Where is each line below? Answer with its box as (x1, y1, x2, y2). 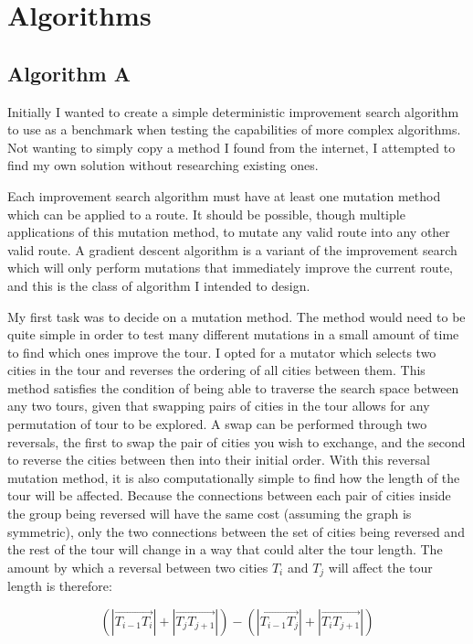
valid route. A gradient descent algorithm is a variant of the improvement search (7, 240, 457, 259)
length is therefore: (7, 576, 112, 596)
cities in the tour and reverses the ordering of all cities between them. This (7, 360, 426, 380)
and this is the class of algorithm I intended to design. (7, 275, 310, 295)
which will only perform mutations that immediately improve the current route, (7, 258, 453, 277)
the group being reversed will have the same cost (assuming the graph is (7, 504, 412, 523)
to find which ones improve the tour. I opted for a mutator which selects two (7, 342, 436, 361)
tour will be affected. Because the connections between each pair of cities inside (7, 486, 451, 505)
